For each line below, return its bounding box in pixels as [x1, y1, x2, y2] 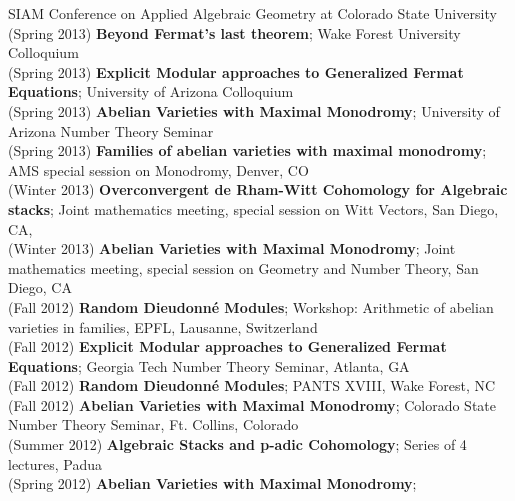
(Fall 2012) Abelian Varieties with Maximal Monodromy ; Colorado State [8, 394, 497, 415]
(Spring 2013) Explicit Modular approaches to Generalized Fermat [8, 61, 464, 82]
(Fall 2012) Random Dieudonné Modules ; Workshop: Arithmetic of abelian [8, 296, 494, 317]
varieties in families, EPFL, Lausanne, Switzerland [8, 316, 318, 337]
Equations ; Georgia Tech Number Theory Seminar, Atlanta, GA [8, 355, 410, 376]
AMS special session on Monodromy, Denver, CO [8, 159, 309, 180]
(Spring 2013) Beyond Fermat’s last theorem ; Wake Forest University [8, 22, 461, 43]
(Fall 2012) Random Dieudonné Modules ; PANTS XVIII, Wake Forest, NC [8, 375, 496, 396]
